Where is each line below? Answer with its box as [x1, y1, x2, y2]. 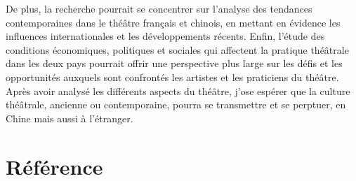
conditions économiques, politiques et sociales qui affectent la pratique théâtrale [6, 42, 349, 57]
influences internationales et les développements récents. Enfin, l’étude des [6, 29, 325, 43]
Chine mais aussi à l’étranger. [6, 110, 133, 125]
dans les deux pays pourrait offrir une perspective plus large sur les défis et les [6, 56, 343, 71]
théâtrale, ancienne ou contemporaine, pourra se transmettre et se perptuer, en [6, 97, 346, 112]
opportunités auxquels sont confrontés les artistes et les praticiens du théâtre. [6, 69, 339, 84]
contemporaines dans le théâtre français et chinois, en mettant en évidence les [6, 15, 341, 29]
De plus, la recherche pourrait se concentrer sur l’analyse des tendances [6, 1, 312, 15]
